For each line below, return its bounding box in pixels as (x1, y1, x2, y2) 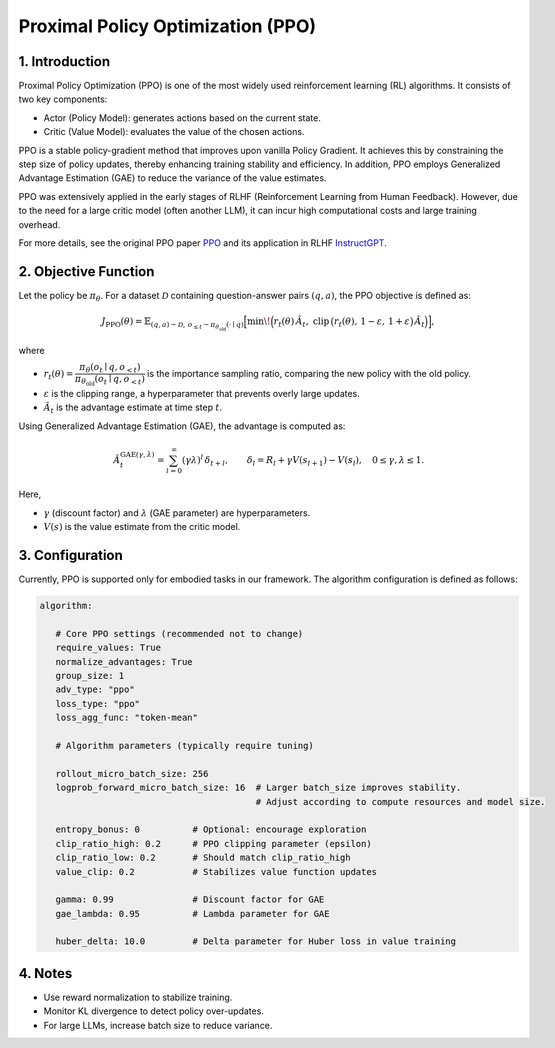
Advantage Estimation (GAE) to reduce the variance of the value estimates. (18, 172, 327, 184)
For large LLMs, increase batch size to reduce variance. (43, 1019, 273, 1031)
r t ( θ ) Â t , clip (273, 316, 330, 329)
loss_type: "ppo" (55, 698, 140, 709)
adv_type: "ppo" (55, 684, 135, 695)
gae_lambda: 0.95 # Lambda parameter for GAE (55, 908, 330, 919)
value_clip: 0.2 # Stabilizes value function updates (55, 866, 378, 877)
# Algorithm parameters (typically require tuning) (55, 740, 314, 751)
